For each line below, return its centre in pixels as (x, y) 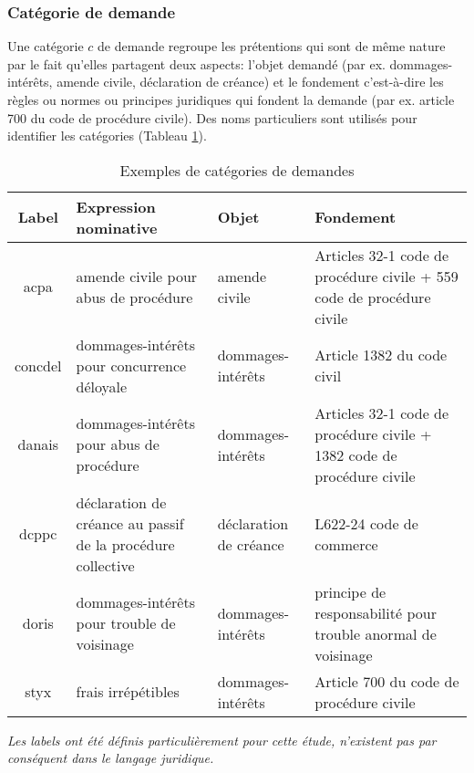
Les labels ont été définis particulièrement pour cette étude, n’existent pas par (222, 740)
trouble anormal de (376, 633)
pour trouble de (126, 623)
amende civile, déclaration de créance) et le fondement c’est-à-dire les (250, 82)
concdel (38, 365)
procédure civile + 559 (386, 276)
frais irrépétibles (128, 692)
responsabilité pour (376, 612)
